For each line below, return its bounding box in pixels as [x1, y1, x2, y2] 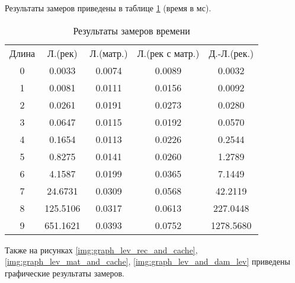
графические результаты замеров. [5, 266, 124, 279]
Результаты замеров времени [73, 23, 190, 37]
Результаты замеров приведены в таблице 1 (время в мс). [5, 2, 211, 14]
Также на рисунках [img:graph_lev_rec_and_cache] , [5, 243, 198, 256]
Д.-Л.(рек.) [209, 46, 254, 60]
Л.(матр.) [89, 46, 128, 60]
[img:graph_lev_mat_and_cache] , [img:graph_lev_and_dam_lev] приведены [5, 255, 290, 268]
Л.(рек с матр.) [137, 46, 200, 60]
